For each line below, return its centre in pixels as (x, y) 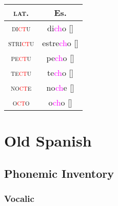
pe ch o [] (60, 58)
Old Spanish (48, 141)
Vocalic (19, 199)
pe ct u (21, 58)
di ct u (21, 28)
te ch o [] (61, 73)
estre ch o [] (61, 43)
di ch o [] (61, 28)
